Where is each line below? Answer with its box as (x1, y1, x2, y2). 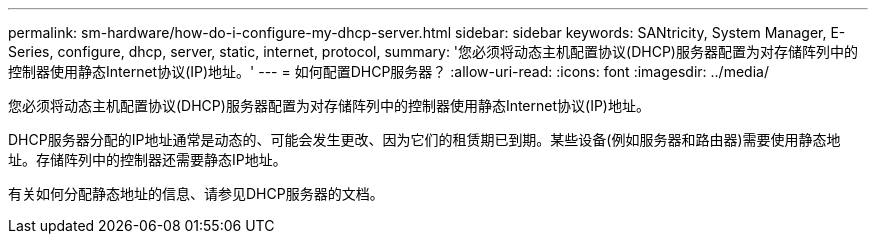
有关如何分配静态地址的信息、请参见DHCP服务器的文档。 (8, 185, 384, 202)
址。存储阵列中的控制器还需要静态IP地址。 (8, 151, 287, 168)
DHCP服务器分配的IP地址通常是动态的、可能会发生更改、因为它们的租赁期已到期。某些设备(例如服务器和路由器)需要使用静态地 (8, 131, 841, 148)
